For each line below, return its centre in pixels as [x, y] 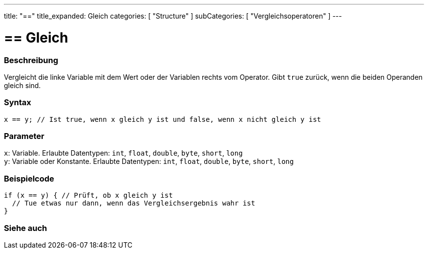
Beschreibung [31, 60]
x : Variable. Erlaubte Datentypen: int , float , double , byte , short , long [123, 153]
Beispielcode [29, 178]
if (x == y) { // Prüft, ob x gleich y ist [88, 195]
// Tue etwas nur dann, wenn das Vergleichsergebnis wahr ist [134, 203]
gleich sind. [22, 85]
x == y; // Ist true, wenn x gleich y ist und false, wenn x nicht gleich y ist [163, 119]
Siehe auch [26, 228]
